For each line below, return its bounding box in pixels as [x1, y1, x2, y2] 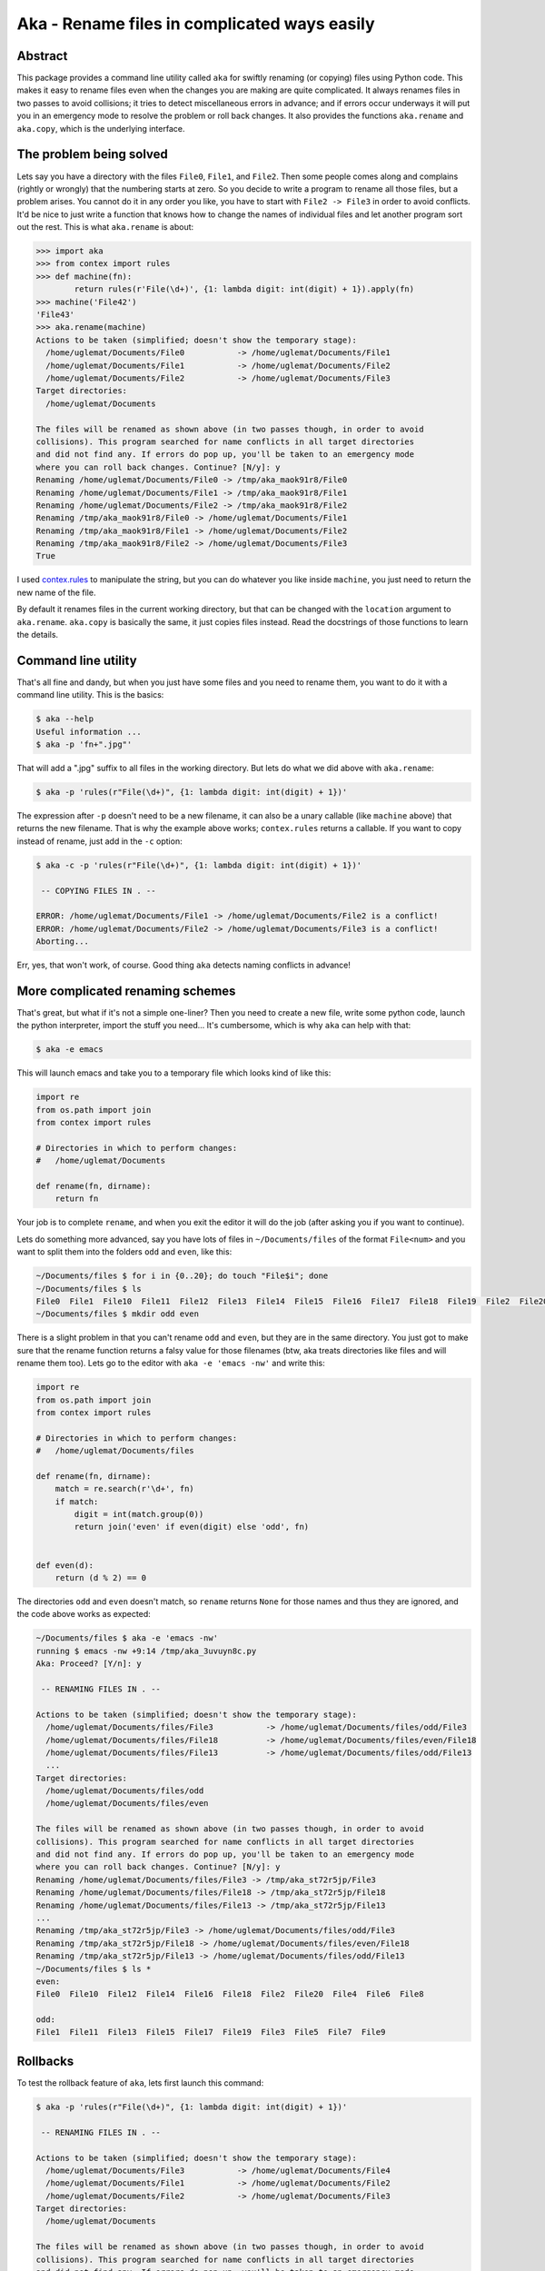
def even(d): [35, 1560, 94, 1571]
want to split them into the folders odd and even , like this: [16, 1246, 233, 1257]
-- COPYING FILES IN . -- [41, 886, 156, 896]
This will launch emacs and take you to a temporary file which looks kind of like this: [16, 1067, 332, 1078]
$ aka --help [35, 714, 94, 724]
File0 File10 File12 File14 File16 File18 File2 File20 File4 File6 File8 [35, 1989, 424, 1999]
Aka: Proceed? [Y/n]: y [35, 1659, 143, 1669]
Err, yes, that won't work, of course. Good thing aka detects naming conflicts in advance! [16, 959, 352, 971]
